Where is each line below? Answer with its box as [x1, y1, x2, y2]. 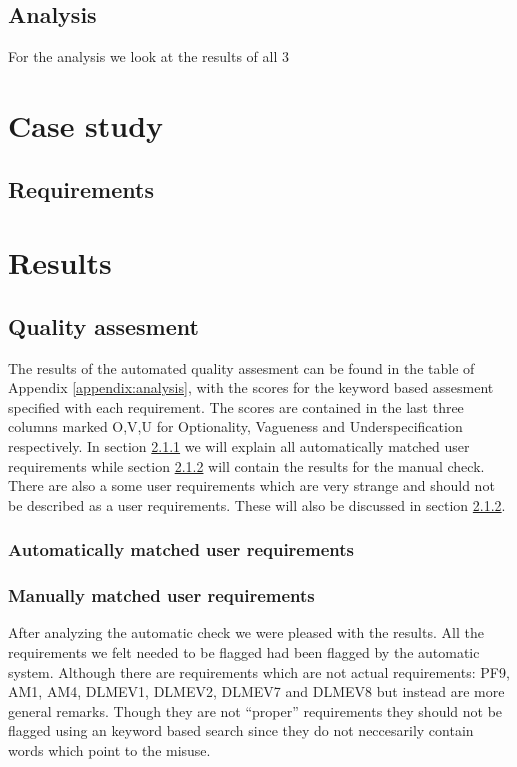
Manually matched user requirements [8, 583, 315, 608]
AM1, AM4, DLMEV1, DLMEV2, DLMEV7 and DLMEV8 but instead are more [8, 681, 505, 702]
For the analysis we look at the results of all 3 [8, 46, 289, 67]
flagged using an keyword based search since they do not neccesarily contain [8, 720, 474, 741]
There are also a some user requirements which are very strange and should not [8, 475, 495, 496]
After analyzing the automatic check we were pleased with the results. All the [8, 622, 484, 643]
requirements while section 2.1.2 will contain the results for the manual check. [8, 455, 485, 476]
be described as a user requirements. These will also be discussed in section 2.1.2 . [8, 494, 506, 515]
